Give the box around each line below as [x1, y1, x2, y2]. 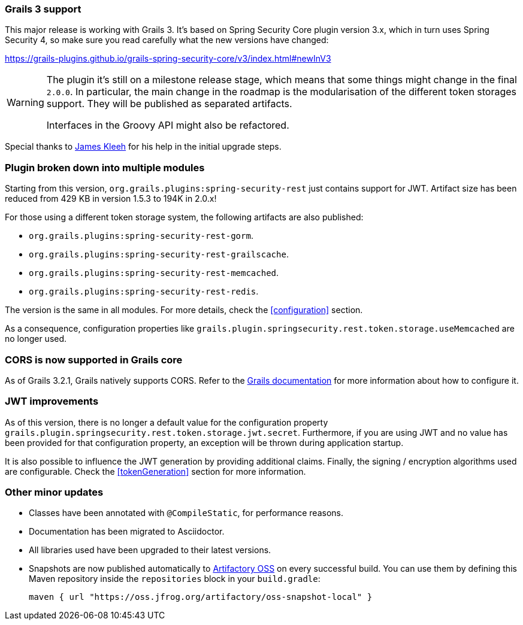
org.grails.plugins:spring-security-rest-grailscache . [29, 249, 289, 260]
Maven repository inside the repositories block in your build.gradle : [29, 574, 321, 584]
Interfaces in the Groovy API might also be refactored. [46, 119, 289, 132]
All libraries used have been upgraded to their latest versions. [29, 545, 271, 556]
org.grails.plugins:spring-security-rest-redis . [29, 286, 259, 297]
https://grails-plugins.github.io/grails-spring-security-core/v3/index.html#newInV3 [5, 53, 331, 64]
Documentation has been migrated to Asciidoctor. [29, 526, 225, 537]
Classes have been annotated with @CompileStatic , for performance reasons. [29, 508, 343, 518]
